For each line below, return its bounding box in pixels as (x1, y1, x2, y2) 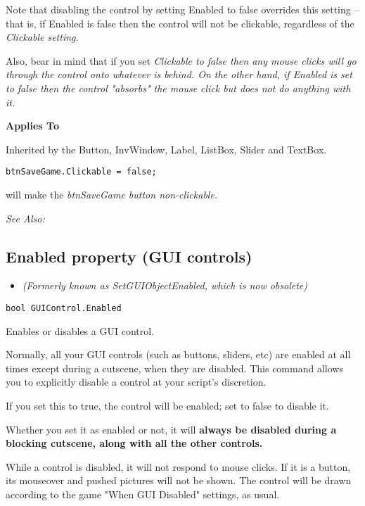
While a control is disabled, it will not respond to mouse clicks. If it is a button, (6, 459, 351, 474)
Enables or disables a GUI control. (6, 323, 154, 338)
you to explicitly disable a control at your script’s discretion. (6, 374, 267, 389)
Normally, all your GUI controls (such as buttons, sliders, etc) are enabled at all (6, 347, 351, 362)
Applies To (6, 118, 59, 133)
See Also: (6, 210, 45, 225)
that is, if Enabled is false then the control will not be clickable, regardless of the (6, 15, 354, 30)
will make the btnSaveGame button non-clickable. (6, 187, 218, 201)
